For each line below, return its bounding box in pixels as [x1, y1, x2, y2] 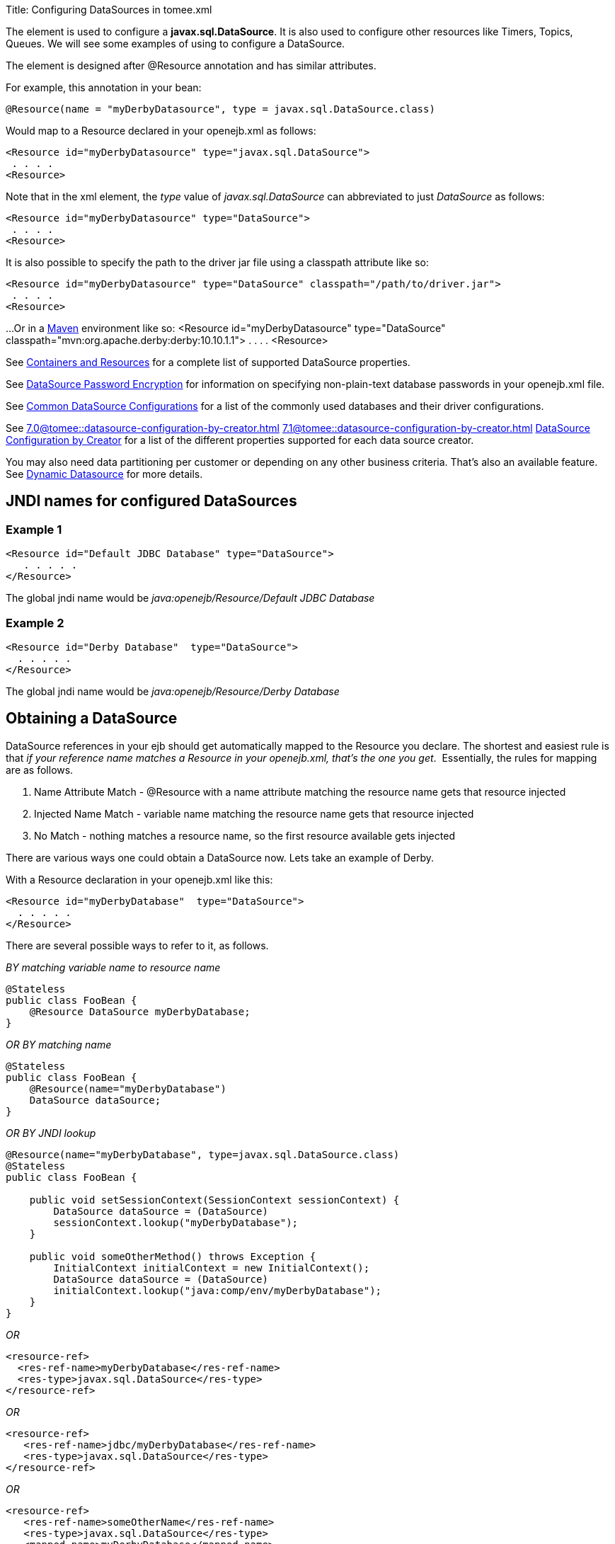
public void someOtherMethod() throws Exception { [29, 1250, 316, 1262]
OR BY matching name [6, 1038, 112, 1051]
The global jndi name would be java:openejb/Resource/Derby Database [6, 685, 340, 697]
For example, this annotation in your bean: [6, 81, 202, 93]
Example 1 [6, 522, 62, 537]
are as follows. [6, 763, 74, 776]
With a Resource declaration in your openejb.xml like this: [6, 873, 273, 886]
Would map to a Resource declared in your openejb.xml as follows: [6, 125, 316, 137]
